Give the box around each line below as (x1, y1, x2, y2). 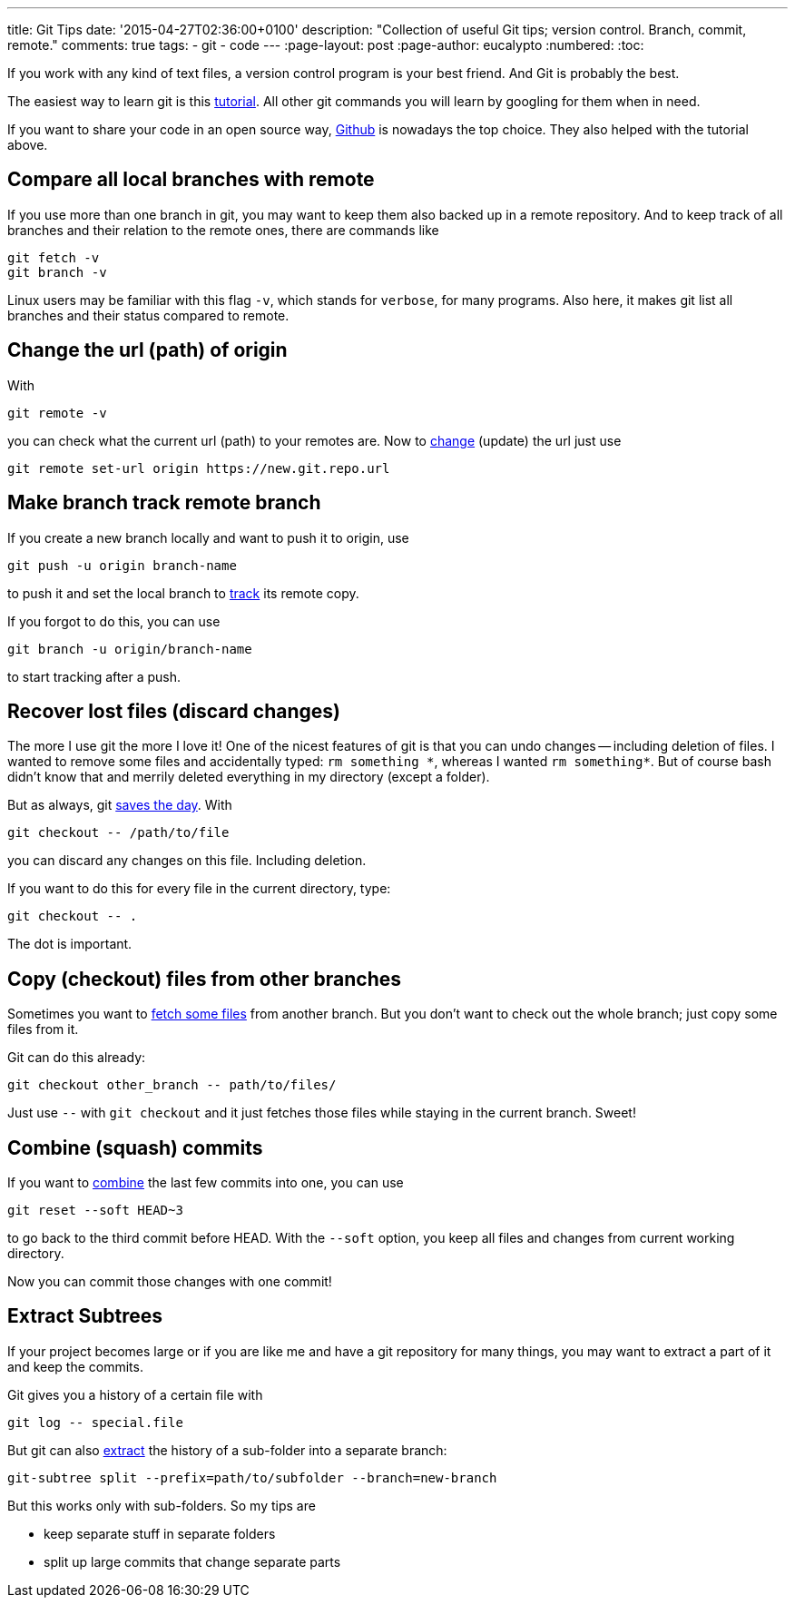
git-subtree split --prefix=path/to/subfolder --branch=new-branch (7, 1470, 497, 1485)
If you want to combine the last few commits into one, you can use (7, 1175, 404, 1191)
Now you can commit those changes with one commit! (7, 1274, 332, 1290)
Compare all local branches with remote (7, 168, 375, 192)
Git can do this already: (7, 1049, 146, 1066)
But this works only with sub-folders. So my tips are (7, 1497, 316, 1513)
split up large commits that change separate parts (44, 1553, 341, 1570)
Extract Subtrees (7, 1305, 162, 1328)
